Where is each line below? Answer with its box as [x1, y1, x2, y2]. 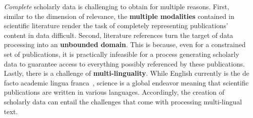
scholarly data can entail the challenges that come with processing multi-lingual [4, 96, 242, 106]
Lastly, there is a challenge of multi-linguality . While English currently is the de [4, 68, 250, 78]
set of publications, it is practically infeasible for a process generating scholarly [4, 49, 239, 59]
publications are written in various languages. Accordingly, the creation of [4, 87, 225, 97]
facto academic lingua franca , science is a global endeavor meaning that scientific [4, 77, 249, 87]
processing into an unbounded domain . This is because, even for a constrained [4, 39, 246, 50]
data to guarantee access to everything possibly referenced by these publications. [4, 58, 245, 68]
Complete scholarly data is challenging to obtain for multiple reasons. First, [4, 1, 230, 11]
